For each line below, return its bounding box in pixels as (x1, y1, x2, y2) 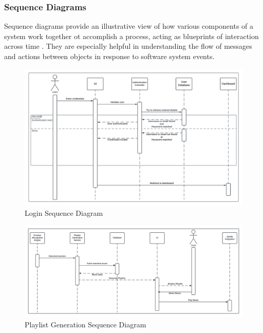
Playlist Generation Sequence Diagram (25, 319, 146, 329)
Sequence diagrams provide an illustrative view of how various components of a (4, 21, 254, 31)
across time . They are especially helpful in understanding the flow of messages (4, 41, 252, 51)
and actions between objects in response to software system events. (4, 51, 215, 61)
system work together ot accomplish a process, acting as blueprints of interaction (4, 30, 259, 41)
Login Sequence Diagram (25, 207, 103, 218)
